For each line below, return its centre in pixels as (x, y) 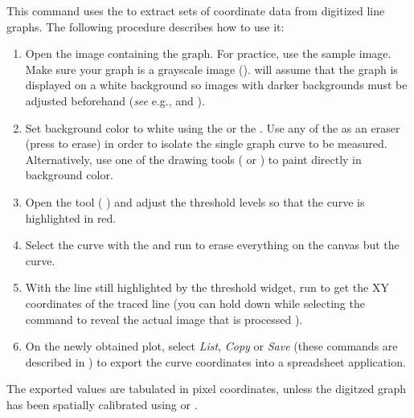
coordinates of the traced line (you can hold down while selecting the (195, 303)
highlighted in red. (71, 217)
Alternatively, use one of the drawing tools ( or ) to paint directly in (193, 159)
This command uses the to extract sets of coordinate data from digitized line (196, 10)
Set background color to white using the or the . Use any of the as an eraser (213, 127)
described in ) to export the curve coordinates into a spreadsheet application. (215, 361)
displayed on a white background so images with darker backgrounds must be (216, 85)
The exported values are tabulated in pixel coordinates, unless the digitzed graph (207, 389)
